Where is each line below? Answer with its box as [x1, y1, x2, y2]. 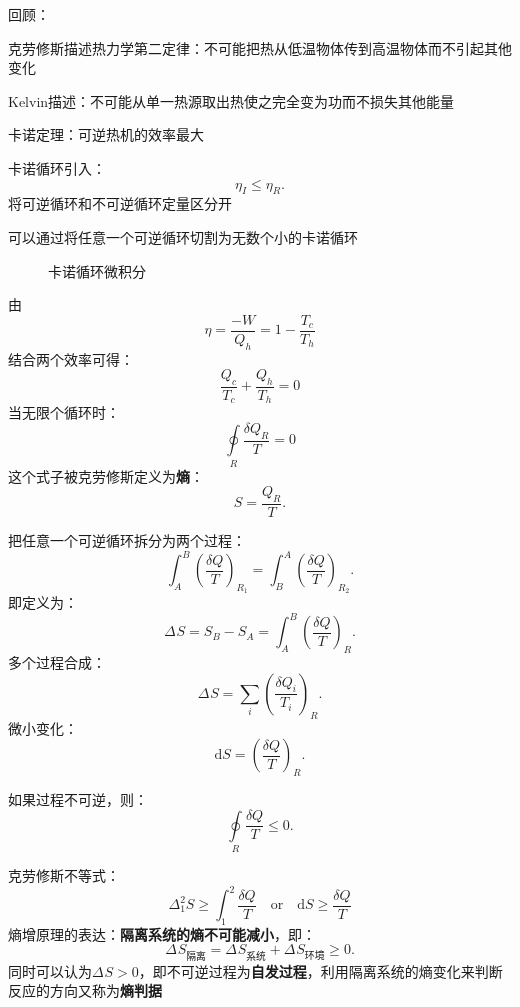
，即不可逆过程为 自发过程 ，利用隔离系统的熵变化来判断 [138, 960, 503, 981]
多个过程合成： [8, 652, 106, 673]
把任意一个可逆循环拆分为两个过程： [8, 530, 246, 551]
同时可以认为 [8, 960, 92, 981]
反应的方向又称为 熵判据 [8, 980, 162, 1001]
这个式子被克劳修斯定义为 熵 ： [8, 465, 204, 486]
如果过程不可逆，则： [8, 789, 148, 810]
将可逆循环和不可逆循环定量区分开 [8, 193, 232, 214]
